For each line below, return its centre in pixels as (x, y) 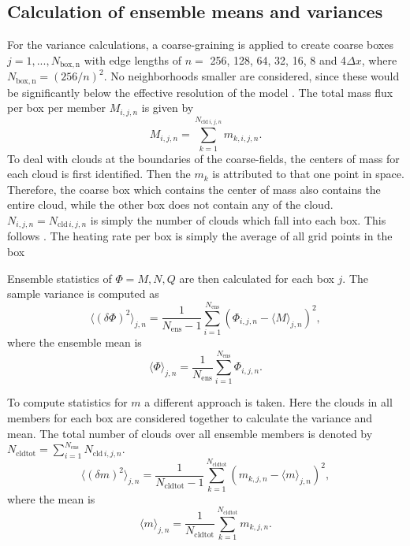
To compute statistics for (67, 402)
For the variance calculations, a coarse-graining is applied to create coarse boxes (200, 45)
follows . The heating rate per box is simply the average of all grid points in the (200, 236)
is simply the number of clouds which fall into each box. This (238, 219)
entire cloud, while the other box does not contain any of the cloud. (170, 204)
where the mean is (51, 498)
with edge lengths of (133, 59)
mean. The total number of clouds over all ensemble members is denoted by (190, 433)
